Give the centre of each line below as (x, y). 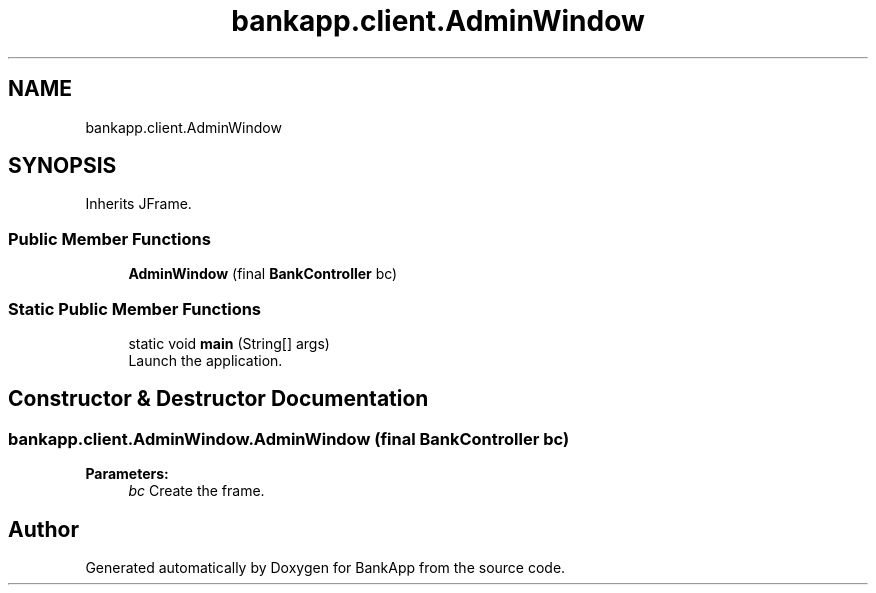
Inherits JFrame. (138, 204)
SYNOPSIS (62, 166)
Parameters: (127, 474)
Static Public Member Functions (135, 308)
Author (43, 529)
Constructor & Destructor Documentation (218, 399)
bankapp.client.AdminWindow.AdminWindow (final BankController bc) (289, 438)
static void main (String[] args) (229, 343)
